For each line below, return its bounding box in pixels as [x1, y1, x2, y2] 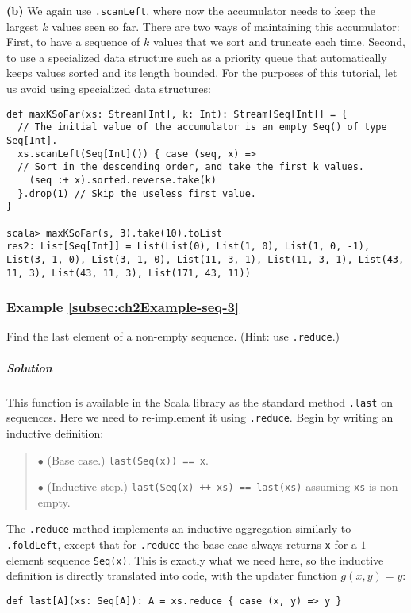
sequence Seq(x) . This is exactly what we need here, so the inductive [47, 551, 384, 568]
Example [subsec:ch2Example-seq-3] [6, 297, 240, 317]
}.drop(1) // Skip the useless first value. [17, 187, 256, 199]
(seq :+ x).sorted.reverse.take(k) [29, 174, 217, 186]
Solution [6, 359, 52, 376]
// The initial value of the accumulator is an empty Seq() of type [17, 121, 387, 133]
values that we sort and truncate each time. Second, [152, 33, 405, 50]
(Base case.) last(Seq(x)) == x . [47, 451, 209, 468]
